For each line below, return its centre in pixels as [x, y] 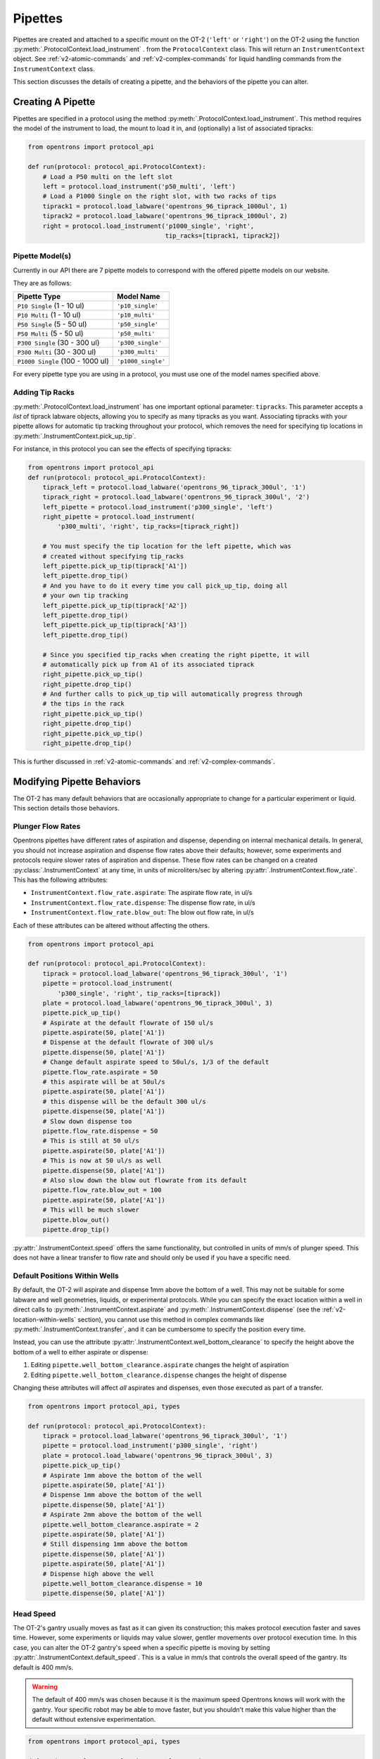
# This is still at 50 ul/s [91, 1141]
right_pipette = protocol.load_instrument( [119, 517]
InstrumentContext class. [54, 69]
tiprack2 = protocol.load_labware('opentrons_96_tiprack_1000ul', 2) [165, 216]
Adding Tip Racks [44, 393]
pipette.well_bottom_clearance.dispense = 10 [122, 1583]
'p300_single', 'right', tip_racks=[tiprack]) [139, 993]
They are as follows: [42, 283]
